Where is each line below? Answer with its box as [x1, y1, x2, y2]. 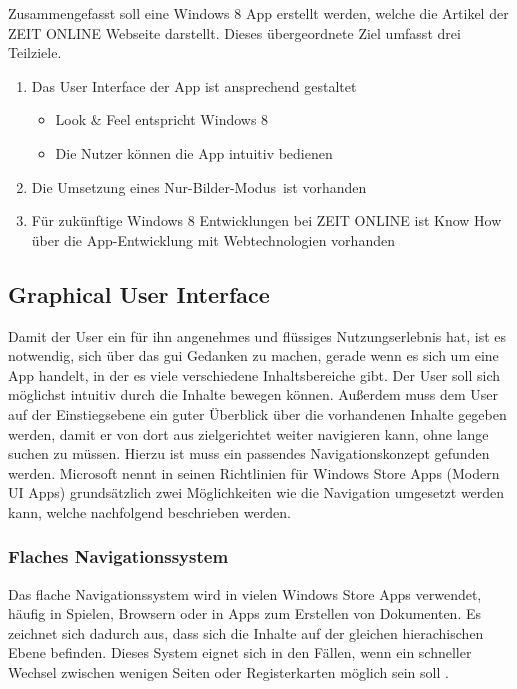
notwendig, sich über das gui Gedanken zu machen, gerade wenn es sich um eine [8, 345, 499, 366]
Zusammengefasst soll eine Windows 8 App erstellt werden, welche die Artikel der [8, 3, 509, 23]
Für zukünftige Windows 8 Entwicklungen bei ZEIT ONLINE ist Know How [31, 210, 502, 231]
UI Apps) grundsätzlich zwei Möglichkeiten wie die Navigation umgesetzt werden [8, 482, 505, 503]
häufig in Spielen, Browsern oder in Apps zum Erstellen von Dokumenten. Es [8, 603, 481, 624]
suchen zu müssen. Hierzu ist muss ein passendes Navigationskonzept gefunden [8, 443, 490, 464]
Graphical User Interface [8, 278, 270, 309]
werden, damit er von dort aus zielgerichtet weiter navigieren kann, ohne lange [8, 423, 489, 444]
